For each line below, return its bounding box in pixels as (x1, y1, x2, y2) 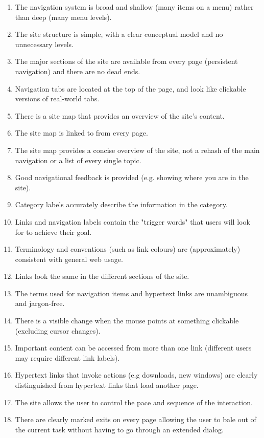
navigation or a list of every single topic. (15, 155, 141, 165)
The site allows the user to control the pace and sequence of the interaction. (15, 397, 253, 407)
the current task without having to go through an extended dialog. (15, 424, 224, 434)
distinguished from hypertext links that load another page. (15, 380, 199, 390)
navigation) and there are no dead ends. (15, 65, 140, 76)
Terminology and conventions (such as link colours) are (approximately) (15, 244, 241, 254)
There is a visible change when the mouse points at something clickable (15, 315, 239, 326)
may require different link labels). (15, 352, 120, 363)
